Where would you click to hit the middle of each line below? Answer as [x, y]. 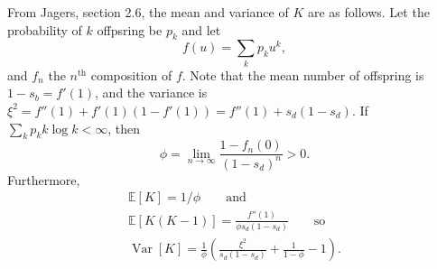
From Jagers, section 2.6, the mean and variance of [148, 12]
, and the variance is [151, 93]
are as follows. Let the [368, 12]
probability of [45, 29]
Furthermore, [44, 179]
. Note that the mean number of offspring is [303, 74]
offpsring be [130, 29]
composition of [131, 74]
